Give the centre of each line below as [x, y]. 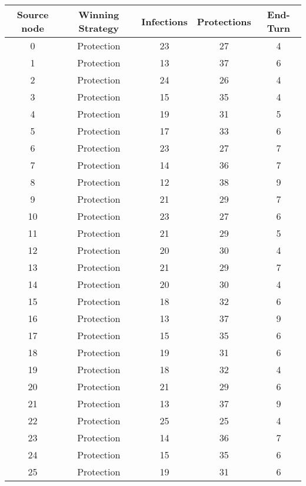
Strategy [99, 28]
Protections [224, 21]
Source [33, 14]
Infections [164, 21]
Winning [99, 14]
